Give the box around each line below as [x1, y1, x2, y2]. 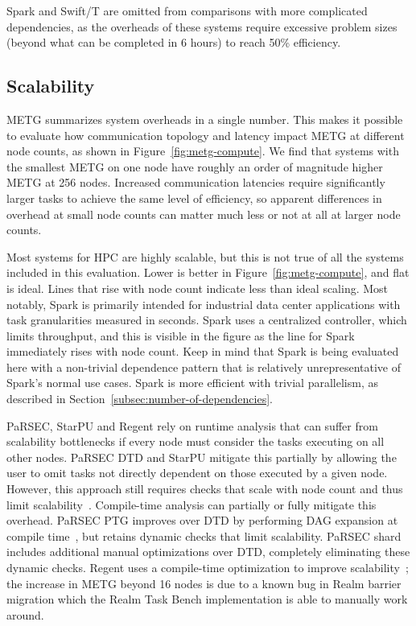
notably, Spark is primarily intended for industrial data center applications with [6, 295, 401, 312]
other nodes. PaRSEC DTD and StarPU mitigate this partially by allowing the [6, 448, 397, 465]
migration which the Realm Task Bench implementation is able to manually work [6, 591, 408, 607]
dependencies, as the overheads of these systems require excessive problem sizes [6, 18, 397, 35]
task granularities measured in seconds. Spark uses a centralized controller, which [6, 311, 407, 328]
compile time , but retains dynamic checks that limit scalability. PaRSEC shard [6, 527, 402, 544]
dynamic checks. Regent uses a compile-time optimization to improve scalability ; [6, 559, 409, 576]
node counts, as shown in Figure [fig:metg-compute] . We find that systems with [6, 142, 399, 159]
